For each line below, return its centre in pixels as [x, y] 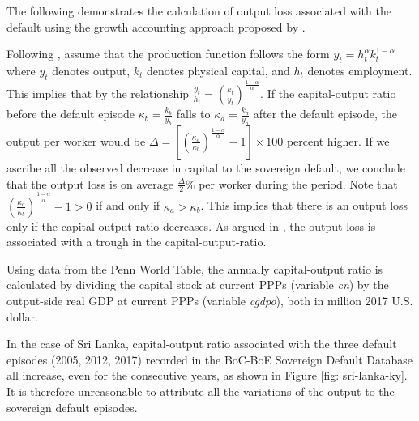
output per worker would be [76, 140]
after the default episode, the [325, 114]
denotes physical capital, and [218, 70]
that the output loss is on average [90, 183]
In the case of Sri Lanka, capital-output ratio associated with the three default [202, 344]
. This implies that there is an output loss [304, 205]
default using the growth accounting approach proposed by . [156, 26]
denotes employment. [360, 70]
